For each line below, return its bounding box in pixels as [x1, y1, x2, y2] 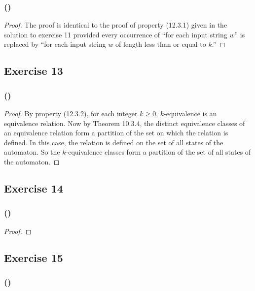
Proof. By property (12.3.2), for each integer [4, 108, 138, 118]
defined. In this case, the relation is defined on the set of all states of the [4, 137, 223, 147]
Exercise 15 [4, 250, 63, 265]
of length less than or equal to [115, 39, 206, 49]
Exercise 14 [4, 180, 63, 195]
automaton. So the [4, 147, 60, 157]
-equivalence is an [164, 108, 217, 118]
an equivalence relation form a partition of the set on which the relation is [4, 128, 228, 138]
